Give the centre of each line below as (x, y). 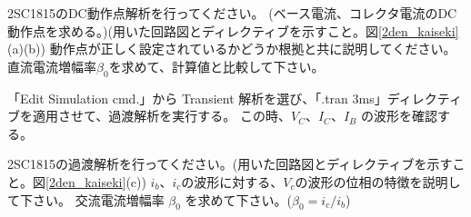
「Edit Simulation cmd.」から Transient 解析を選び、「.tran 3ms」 (197, 98)
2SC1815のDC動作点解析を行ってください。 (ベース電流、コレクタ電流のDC (232, 13)
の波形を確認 (399, 116)
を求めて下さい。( (239, 199)
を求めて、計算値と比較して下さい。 (216, 66)
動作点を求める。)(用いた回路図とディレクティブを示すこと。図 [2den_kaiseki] (233, 30)
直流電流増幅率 (52, 66)
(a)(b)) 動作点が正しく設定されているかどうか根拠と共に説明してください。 (232, 49)
